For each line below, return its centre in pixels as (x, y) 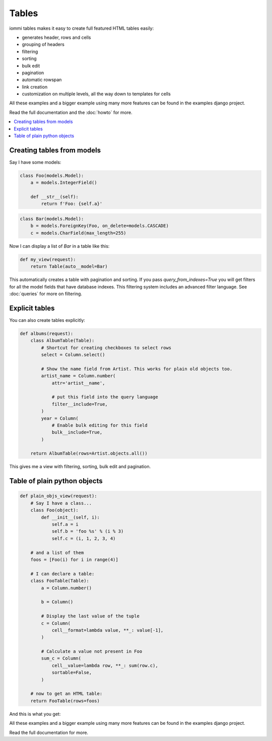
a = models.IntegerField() (64, 183)
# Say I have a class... (61, 503)
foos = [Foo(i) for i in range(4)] (74, 559)
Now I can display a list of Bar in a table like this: (59, 246)
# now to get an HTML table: (66, 694)
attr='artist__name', (78, 383)
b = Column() (57, 602)
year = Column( (60, 418)
